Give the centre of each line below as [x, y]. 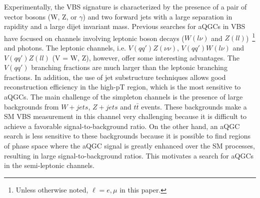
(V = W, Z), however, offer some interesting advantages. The [146, 57]
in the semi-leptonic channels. [49, 165]
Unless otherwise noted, [52, 189]
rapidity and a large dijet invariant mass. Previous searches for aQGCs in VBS [125, 26]
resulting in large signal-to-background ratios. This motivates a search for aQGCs [129, 155]
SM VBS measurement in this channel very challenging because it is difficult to [125, 116]
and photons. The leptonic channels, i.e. [65, 48]
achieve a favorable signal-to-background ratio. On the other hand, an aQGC [122, 126]
